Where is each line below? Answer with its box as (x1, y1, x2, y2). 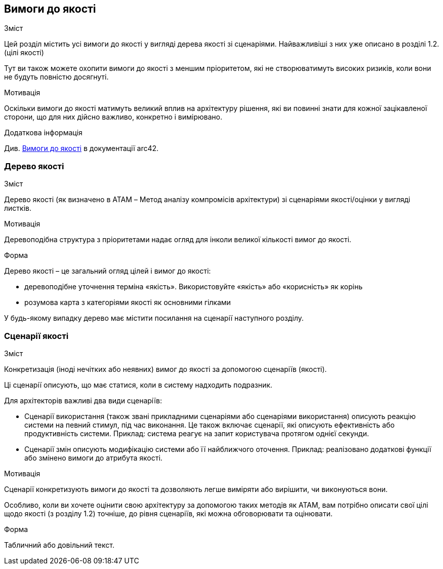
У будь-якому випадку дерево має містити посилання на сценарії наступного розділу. (4, 314, 304, 323)
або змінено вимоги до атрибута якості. (24, 453, 163, 462)
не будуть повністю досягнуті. (4, 72, 109, 82)
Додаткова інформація (4, 128, 83, 137)
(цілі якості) (4, 48, 44, 57)
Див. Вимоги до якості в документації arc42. (4, 144, 159, 153)
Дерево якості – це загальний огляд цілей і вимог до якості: (4, 267, 211, 276)
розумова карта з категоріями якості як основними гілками (24, 298, 231, 307)
